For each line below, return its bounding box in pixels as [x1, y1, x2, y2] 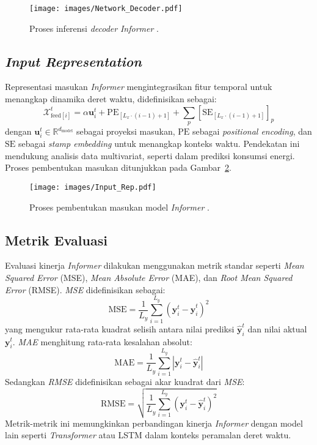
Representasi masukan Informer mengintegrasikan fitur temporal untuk [5, 80, 272, 93]
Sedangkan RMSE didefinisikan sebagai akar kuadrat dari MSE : [5, 375, 245, 387]
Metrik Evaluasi [5, 230, 107, 249]
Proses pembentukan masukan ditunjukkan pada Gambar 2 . [5, 161, 231, 174]
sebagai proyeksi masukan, [76, 125, 175, 138]
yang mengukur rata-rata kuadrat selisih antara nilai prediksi [5, 322, 235, 335]
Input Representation [5, 51, 142, 70]
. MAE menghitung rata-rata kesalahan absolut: [12, 335, 192, 348]
